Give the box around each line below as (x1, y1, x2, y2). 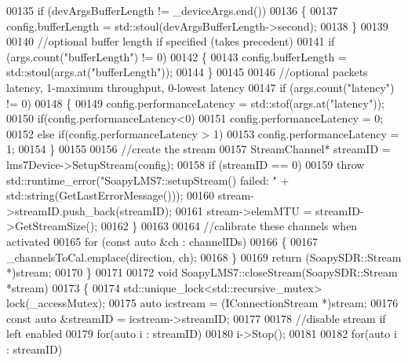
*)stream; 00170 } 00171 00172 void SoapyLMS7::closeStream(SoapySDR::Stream (6, 264, 398, 280)
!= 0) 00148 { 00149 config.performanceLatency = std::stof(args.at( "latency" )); (6, 94, 384, 111)
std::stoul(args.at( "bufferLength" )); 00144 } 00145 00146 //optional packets (6, 64, 368, 80)
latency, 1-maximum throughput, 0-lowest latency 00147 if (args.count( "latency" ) (6, 79, 395, 95)
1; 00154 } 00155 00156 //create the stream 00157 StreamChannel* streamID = (6, 141, 391, 157)
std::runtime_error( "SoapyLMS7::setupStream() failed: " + (6, 171, 290, 188)
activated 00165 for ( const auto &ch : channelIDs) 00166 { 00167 (6, 233, 319, 249)
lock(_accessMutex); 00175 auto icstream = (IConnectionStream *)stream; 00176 (6, 295, 399, 311)
